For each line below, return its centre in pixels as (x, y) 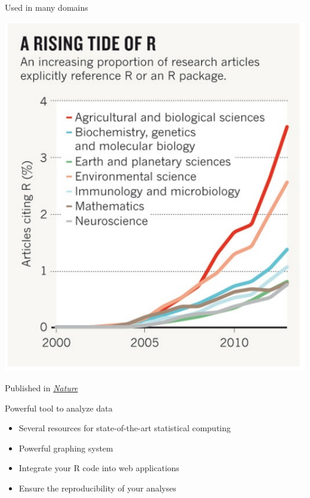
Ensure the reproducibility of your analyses (97, 488)
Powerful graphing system (66, 448)
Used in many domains (46, 7)
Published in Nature (41, 387)
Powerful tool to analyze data (59, 408)
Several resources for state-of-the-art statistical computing (125, 428)
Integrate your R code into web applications (99, 468)
